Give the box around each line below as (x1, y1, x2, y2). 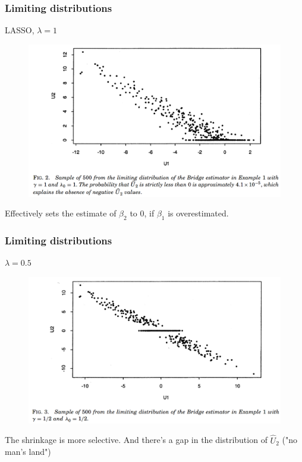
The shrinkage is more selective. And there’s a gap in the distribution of (5, 433, 268, 446)
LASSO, (5, 24, 34, 36)
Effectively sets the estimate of (5, 207, 117, 219)
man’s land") (5, 445, 51, 458)
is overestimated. (168, 207, 229, 219)
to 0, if (130, 207, 155, 219)
